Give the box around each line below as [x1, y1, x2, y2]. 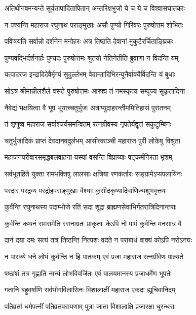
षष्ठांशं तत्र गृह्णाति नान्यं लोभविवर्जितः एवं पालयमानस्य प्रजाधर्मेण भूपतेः [4, 268, 172, 278]
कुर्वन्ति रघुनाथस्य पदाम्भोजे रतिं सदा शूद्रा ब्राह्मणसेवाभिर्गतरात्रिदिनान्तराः [4, 202, 177, 212]
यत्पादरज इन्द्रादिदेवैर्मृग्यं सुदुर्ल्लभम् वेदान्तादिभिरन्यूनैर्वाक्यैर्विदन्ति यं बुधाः [4, 69, 175, 79]
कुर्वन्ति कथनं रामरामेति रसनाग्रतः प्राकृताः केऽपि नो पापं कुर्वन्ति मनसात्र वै [4, 218, 182, 228]
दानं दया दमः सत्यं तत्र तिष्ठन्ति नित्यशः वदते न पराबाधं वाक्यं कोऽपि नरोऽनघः [4, 235, 192, 245]
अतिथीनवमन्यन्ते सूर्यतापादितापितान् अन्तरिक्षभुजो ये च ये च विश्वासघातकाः [4, 3, 185, 13]
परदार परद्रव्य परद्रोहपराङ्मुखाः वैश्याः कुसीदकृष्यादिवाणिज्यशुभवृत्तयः [4, 185, 167, 195]
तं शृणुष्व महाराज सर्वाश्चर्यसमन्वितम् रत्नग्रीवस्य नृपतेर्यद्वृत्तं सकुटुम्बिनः [4, 119, 171, 129]
